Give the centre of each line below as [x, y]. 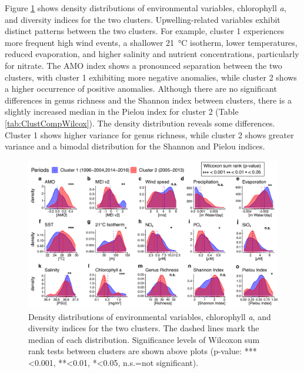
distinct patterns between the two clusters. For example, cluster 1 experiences [145, 31]
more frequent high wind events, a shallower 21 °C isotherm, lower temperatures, [151, 42]
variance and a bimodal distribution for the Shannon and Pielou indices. [135, 146]
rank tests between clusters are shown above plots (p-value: [135, 351]
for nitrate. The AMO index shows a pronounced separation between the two [143, 65]
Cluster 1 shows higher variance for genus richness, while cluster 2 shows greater [149, 134]
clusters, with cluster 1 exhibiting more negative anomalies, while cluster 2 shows [151, 77]
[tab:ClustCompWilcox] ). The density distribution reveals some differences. [140, 123]
